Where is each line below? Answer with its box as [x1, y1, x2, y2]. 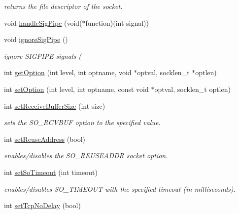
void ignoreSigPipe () [4, 34, 68, 44]
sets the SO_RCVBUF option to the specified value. [4, 117, 161, 128]
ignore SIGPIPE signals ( [4, 50, 81, 61]
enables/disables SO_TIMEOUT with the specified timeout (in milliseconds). [4, 183, 236, 194]
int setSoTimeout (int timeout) [4, 167, 98, 177]
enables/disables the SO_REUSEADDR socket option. [4, 150, 168, 161]
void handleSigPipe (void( [4, 17, 82, 28]
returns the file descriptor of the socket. [4, 1, 123, 11]
